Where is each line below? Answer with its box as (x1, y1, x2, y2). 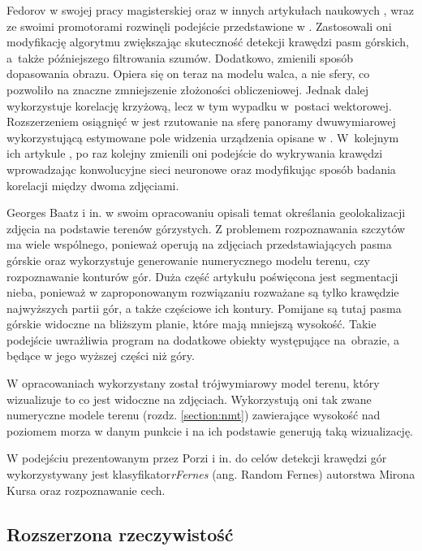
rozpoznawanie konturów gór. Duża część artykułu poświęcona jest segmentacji (6, 267, 398, 284)
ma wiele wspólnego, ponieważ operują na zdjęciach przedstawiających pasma (6, 236, 392, 253)
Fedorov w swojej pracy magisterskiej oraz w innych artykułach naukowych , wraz (6, 2, 414, 18)
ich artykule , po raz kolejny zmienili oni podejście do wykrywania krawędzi (6, 145, 383, 162)
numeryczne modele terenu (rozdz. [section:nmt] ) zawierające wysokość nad (6, 406, 381, 423)
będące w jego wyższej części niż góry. (6, 347, 195, 364)
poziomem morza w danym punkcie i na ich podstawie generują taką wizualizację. (6, 422, 414, 439)
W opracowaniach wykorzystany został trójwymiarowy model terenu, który (6, 375, 380, 392)
